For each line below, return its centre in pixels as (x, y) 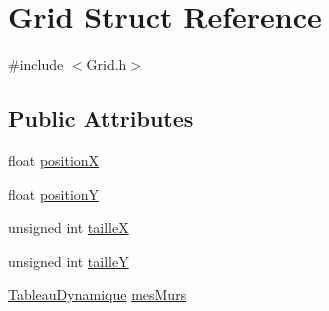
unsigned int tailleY (68, 260)
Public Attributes (101, 118)
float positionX (54, 159)
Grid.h (106, 64)
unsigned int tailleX (68, 227)
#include (36, 64)
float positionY (54, 193)
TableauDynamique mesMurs (97, 294)
